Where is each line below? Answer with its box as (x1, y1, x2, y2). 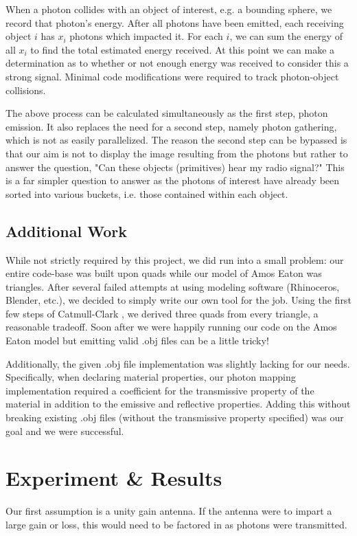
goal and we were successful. (5, 423, 124, 438)
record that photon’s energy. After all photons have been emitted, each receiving (5, 15, 344, 30)
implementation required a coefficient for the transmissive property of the (5, 383, 314, 397)
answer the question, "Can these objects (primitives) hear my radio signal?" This (5, 159, 345, 174)
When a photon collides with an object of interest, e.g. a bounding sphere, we (5, 2, 332, 16)
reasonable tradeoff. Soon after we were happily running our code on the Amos (5, 320, 337, 334)
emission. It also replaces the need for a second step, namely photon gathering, (5, 119, 337, 133)
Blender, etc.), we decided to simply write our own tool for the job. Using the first (5, 293, 352, 307)
